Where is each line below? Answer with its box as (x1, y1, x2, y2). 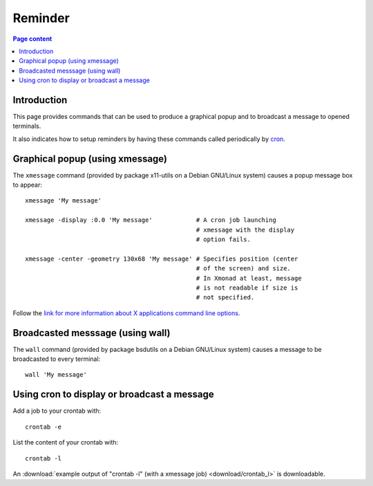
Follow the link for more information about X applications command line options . (12, 308, 240, 317)
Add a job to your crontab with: (12, 406, 102, 415)
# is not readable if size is (195, 284, 298, 292)
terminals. (12, 122, 41, 131)
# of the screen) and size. (195, 265, 291, 272)
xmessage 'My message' (25, 197, 102, 205)
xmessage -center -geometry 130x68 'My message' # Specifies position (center (25, 254, 298, 263)
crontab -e (25, 422, 62, 431)
